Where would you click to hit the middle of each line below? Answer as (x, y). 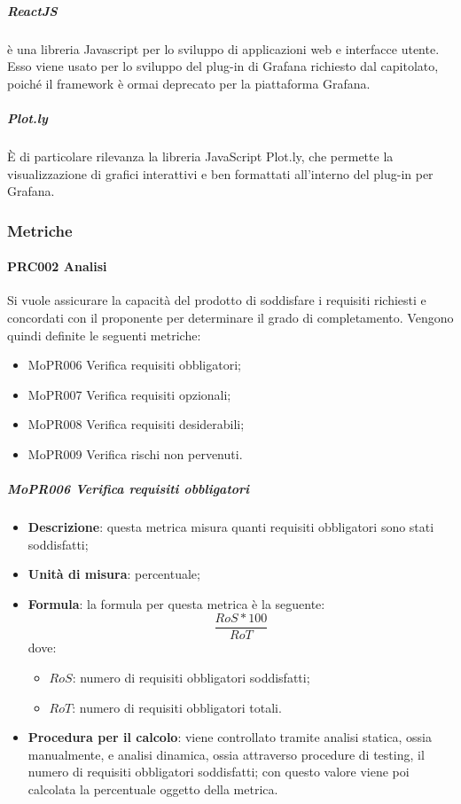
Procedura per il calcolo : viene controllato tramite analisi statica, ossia (230, 737)
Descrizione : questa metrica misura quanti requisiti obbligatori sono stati (231, 527)
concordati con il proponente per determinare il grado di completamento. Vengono (230, 317)
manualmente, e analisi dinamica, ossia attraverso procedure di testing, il (226, 754)
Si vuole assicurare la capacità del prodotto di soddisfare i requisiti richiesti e (217, 300)
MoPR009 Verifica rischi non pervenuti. (135, 453)
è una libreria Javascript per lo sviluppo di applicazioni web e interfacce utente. (223, 48)
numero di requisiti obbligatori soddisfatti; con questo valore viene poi (219, 772)
